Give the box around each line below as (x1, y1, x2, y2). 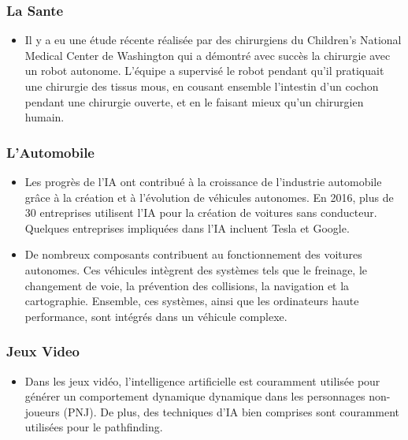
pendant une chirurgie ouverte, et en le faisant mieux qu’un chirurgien (24, 93, 364, 110)
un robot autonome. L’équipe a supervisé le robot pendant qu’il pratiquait (24, 62, 384, 79)
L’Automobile (6, 142, 95, 162)
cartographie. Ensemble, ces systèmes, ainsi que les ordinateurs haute (24, 293, 359, 309)
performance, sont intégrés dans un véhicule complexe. (24, 308, 287, 324)
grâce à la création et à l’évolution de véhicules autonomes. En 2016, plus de (24, 188, 394, 205)
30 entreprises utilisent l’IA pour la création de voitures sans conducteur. (24, 204, 377, 221)
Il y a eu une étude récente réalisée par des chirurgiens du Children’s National (24, 32, 402, 48)
